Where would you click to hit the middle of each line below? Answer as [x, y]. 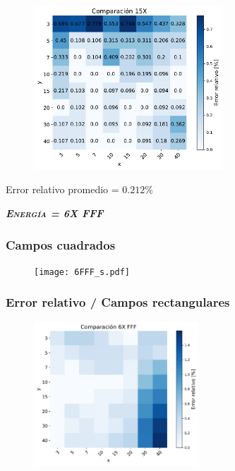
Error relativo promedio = [62, 189]
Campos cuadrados [61, 244]
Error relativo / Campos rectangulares [118, 302]
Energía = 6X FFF [55, 213]
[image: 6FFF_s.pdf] [82, 272]
